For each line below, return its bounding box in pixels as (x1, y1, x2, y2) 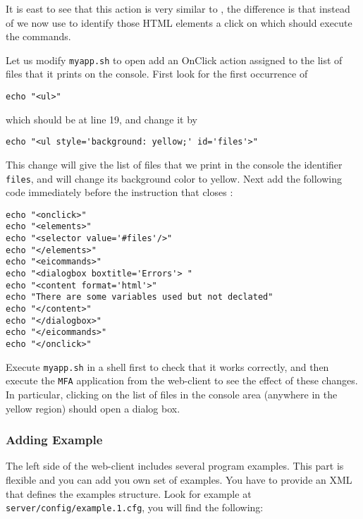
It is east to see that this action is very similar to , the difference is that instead (6, 1, 350, 16)
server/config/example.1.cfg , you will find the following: (6, 500, 264, 515)
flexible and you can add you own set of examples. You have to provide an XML (6, 472, 352, 487)
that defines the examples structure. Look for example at (6, 486, 252, 501)
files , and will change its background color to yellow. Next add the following (6, 171, 342, 185)
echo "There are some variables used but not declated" (6, 292, 273, 303)
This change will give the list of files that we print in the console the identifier (6, 157, 343, 171)
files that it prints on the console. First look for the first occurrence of (6, 66, 308, 81)
